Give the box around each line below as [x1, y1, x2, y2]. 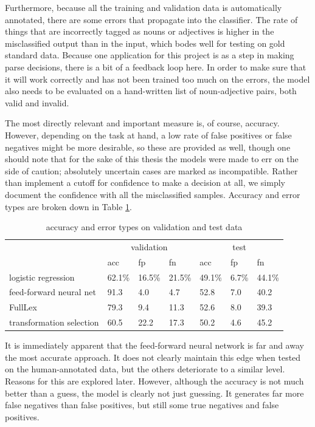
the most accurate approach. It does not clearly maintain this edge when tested [5, 350, 301, 363]
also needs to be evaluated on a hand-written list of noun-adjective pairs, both [5, 84, 297, 97]
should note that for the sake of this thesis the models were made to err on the [5, 152, 299, 165]
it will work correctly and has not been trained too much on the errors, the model [5, 72, 310, 85]
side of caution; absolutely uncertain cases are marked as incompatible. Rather [5, 164, 298, 177]
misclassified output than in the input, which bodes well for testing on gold [5, 36, 285, 49]
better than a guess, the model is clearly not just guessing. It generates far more [5, 386, 304, 399]
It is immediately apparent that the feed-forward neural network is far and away [5, 339, 304, 352]
